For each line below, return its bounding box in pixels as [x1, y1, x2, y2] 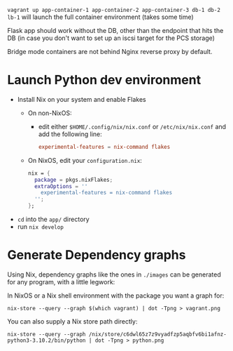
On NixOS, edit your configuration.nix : [27, 156, 142, 164]
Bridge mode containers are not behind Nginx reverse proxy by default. [7, 48, 213, 55]
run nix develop [17, 223, 64, 231]
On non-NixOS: [27, 109, 72, 117]
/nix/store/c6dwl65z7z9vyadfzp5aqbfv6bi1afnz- [88, 331, 227, 338]
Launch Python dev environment [7, 72, 202, 88]
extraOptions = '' [34, 183, 88, 190]
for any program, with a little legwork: [7, 278, 115, 286]
